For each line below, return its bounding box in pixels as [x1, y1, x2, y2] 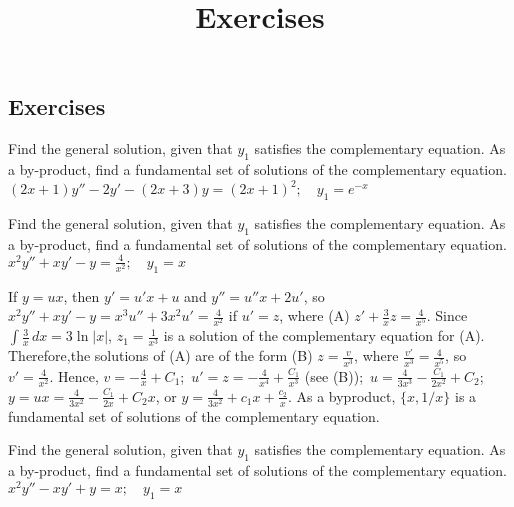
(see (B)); [304, 365, 364, 386]
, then [63, 285, 100, 306]
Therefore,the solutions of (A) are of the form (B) [8, 345, 313, 366]
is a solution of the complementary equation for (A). [163, 325, 485, 346]
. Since [426, 305, 468, 326]
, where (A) [279, 305, 350, 326]
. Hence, [49, 365, 99, 386]
